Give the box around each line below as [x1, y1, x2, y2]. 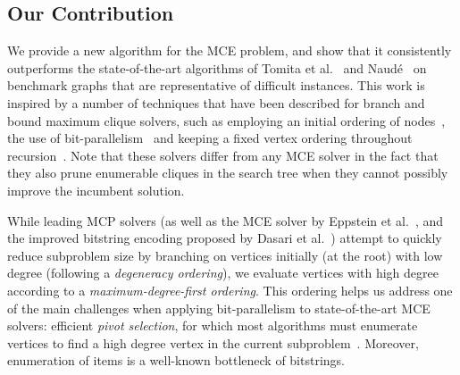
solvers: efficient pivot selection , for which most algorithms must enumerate [7, 316, 418, 335]
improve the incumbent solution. [7, 180, 185, 199]
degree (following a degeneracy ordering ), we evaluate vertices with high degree [7, 263, 439, 282]
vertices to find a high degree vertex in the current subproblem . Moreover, [7, 333, 419, 352]
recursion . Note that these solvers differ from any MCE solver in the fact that [7, 146, 439, 164]
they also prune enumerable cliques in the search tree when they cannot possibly [7, 163, 448, 182]
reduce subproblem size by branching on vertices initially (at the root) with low [7, 246, 443, 264]
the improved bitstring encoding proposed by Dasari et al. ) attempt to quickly [7, 229, 442, 247]
